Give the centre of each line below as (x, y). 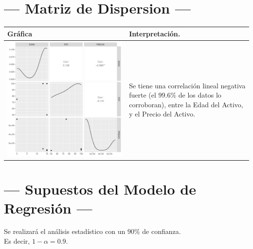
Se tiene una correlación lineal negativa (187, 85)
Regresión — (48, 208)
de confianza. (162, 231)
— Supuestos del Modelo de (100, 189)
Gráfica (20, 33)
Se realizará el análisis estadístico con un (65, 231)
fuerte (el (143, 95)
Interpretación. (155, 33)
